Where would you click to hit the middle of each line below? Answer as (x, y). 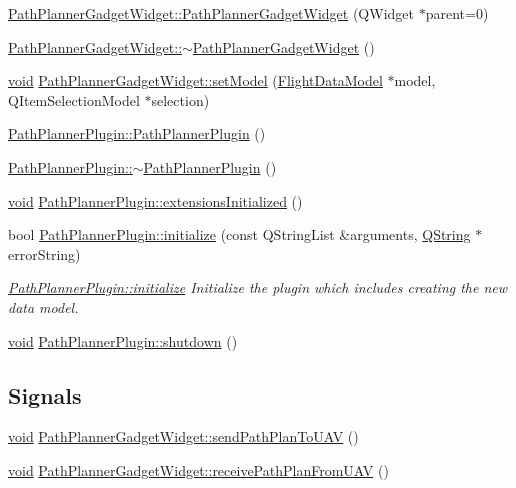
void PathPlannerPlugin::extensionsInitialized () (155, 200)
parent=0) (457, 13)
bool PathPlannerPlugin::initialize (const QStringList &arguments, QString (239, 234)
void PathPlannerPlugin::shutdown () (123, 340)
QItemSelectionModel (74, 99)
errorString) (44, 253)
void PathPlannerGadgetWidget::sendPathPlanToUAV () (183, 436)
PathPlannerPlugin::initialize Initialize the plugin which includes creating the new (258, 287)
